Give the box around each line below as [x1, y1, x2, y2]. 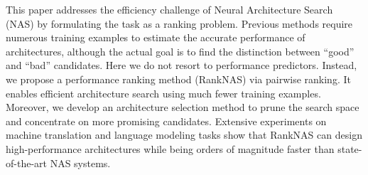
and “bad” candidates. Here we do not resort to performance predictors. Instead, [6, 58, 357, 73]
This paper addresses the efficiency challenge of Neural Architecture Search [6, 2, 333, 16]
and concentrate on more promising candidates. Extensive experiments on [6, 113, 327, 128]
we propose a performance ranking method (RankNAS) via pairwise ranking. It [6, 71, 351, 86]
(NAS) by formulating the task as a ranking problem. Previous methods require [6, 16, 353, 31]
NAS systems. [50, 155, 111, 170]
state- [337, 141, 362, 156]
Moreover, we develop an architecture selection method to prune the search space [6, 100, 359, 115]
